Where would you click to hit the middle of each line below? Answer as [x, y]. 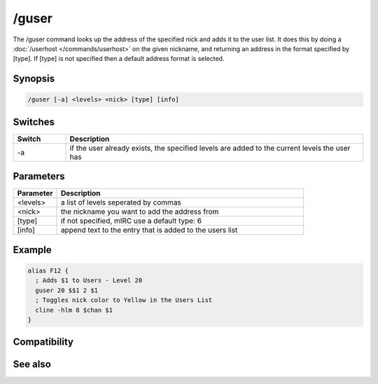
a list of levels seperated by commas [121, 203]
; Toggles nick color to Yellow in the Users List [124, 300]
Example [32, 250]
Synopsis [34, 79]
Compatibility [43, 342]
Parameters [39, 176]
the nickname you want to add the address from [140, 212]
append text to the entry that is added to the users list [149, 230]
